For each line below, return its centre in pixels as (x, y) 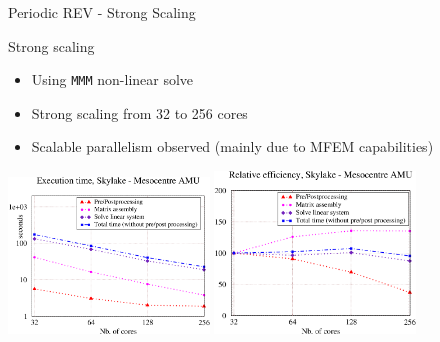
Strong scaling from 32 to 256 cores (139, 112)
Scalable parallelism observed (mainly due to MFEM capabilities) (232, 146)
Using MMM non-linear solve (112, 79)
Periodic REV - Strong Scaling (102, 12)
